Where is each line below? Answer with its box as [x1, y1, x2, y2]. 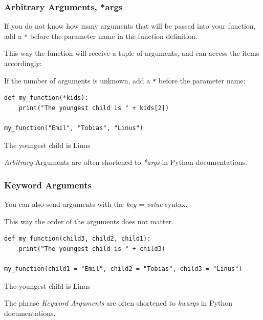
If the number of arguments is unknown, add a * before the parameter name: [4, 75, 246, 86]
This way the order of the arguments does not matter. [4, 216, 173, 226]
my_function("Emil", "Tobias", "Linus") [4, 124, 144, 132]
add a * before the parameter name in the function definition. [4, 30, 198, 41]
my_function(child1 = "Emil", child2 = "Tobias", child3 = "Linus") [4, 265, 243, 273]
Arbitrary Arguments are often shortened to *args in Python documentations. [4, 157, 247, 167]
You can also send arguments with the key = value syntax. [4, 199, 188, 209]
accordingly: [4, 58, 42, 69]
